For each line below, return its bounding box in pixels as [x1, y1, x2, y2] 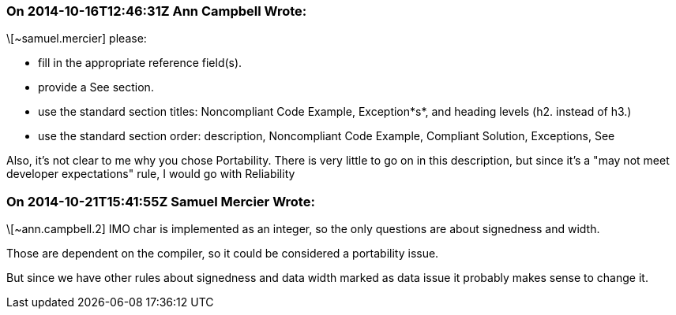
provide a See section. [38, 80, 154, 94]
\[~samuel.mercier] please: [6, 31, 147, 46]
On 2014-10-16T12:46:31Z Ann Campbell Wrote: [6, 3, 307, 19]
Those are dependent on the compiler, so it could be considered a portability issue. [6, 246, 439, 261]
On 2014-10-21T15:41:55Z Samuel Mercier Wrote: [6, 193, 315, 209]
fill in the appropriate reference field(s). [38, 56, 242, 70]
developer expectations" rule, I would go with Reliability [6, 167, 295, 181]
